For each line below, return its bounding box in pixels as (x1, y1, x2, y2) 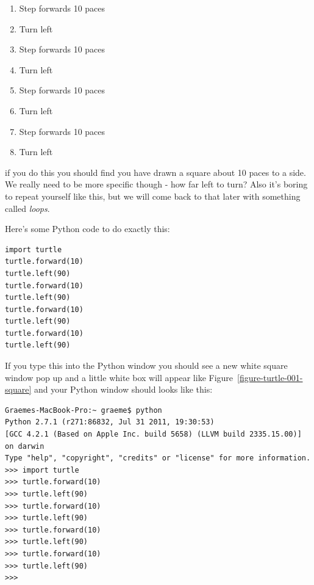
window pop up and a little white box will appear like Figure (5, 371, 234, 383)
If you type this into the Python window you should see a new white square (5, 359, 288, 372)
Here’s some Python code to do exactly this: (5, 222, 170, 235)
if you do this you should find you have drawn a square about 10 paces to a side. (5, 165, 306, 178)
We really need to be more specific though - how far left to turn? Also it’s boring (5, 178, 308, 191)
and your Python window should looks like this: (34, 383, 213, 396)
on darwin (5, 441, 45, 451)
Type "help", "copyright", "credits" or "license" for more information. (5, 454, 311, 463)
